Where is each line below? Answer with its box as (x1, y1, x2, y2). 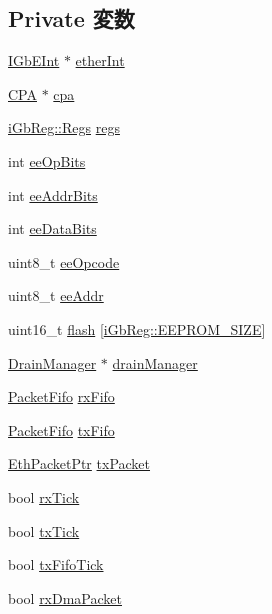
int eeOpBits (8, 150, 86, 171)
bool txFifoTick (8, 554, 104, 575)
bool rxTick (8, 486, 80, 507)
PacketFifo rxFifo (8, 386, 115, 407)
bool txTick (8, 520, 80, 541)
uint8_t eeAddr (8, 285, 104, 306)
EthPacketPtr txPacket (8, 453, 151, 474)
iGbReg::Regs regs (8, 117, 120, 138)
